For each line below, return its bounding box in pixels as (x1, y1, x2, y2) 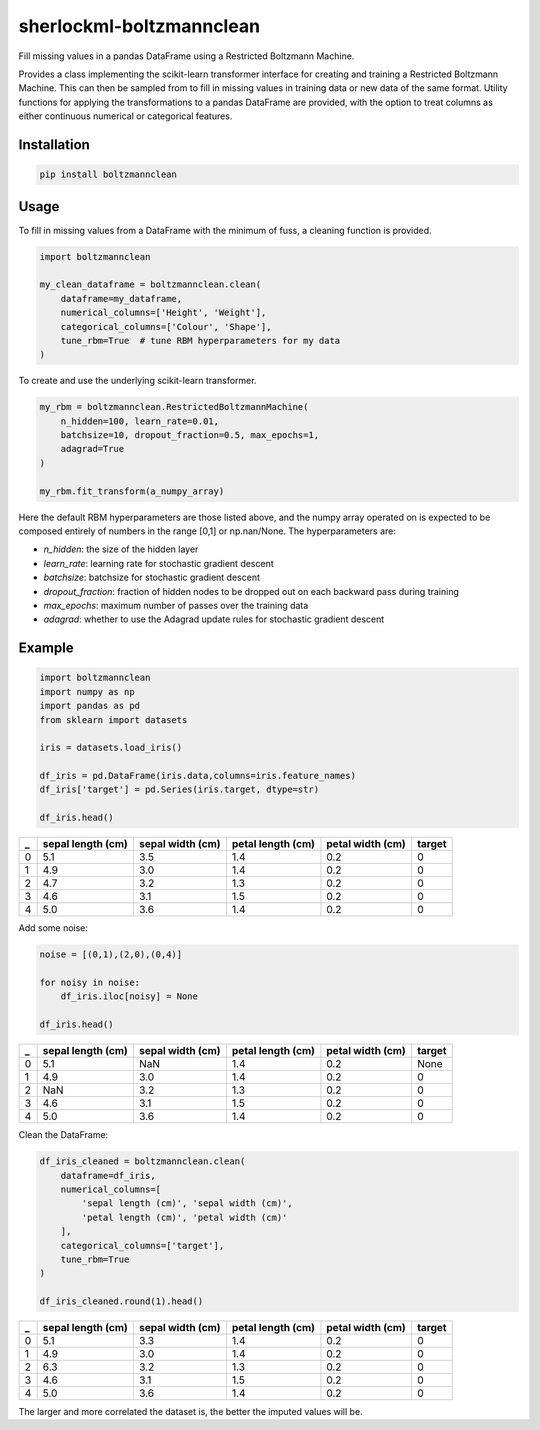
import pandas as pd (39, 700, 140, 712)
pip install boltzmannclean (39, 169, 177, 180)
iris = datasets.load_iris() (39, 742, 183, 754)
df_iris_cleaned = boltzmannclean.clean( (39, 1156, 246, 1167)
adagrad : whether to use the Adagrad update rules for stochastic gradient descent (43, 613, 385, 625)
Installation (18, 136, 90, 153)
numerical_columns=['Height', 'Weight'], (60, 307, 267, 319)
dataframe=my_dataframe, (60, 293, 183, 304)
